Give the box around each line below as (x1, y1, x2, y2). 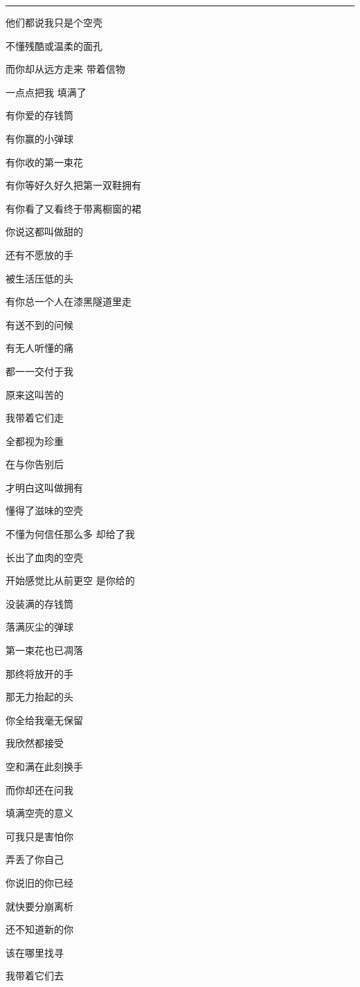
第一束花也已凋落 (6, 643, 83, 658)
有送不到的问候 (6, 317, 73, 332)
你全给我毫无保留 (6, 712, 83, 727)
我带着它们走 (6, 410, 64, 425)
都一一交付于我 (6, 363, 73, 378)
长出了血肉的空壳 (6, 550, 83, 564)
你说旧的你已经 (6, 875, 73, 889)
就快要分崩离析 (6, 898, 73, 913)
